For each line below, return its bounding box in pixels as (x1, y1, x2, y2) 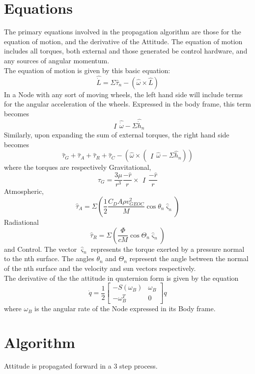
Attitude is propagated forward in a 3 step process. (4, 361, 158, 371)
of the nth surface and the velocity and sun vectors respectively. (4, 263, 196, 273)
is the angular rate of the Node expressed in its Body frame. (34, 303, 216, 314)
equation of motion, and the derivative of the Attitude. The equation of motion (4, 36, 243, 46)
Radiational (4, 216, 39, 227)
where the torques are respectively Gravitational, (4, 162, 151, 172)
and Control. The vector (4, 243, 77, 254)
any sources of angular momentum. (4, 55, 110, 65)
